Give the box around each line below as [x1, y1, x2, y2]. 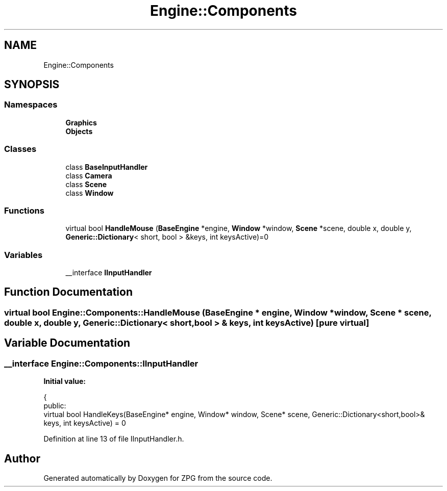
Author [4, 452, 40, 465]
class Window [65, 188, 114, 197]
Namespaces [4, 99, 58, 110]
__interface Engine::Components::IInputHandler [4, 358, 198, 369]
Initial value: [43, 377, 86, 386]
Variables [4, 249, 43, 260]
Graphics [65, 118, 97, 127]
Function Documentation [4, 286, 133, 299]
